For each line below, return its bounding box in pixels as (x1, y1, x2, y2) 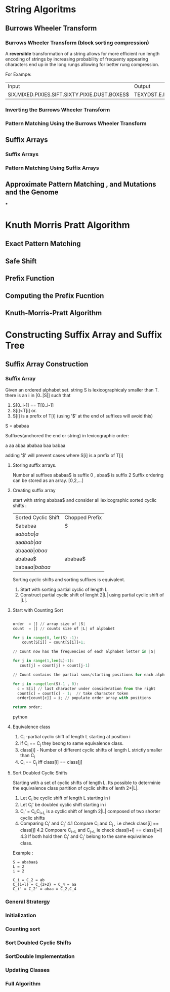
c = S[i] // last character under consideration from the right (17, 686, 156, 691)
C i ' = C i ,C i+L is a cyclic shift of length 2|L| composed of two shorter (20, 808, 160, 816)
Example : (12, 850, 34, 856)
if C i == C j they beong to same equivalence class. (20, 740, 124, 747)
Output (134, 82, 151, 89)
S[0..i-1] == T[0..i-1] (12, 402, 54, 408)
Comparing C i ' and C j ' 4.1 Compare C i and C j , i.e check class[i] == (20, 820, 159, 827)
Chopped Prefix (64, 514, 102, 521)
